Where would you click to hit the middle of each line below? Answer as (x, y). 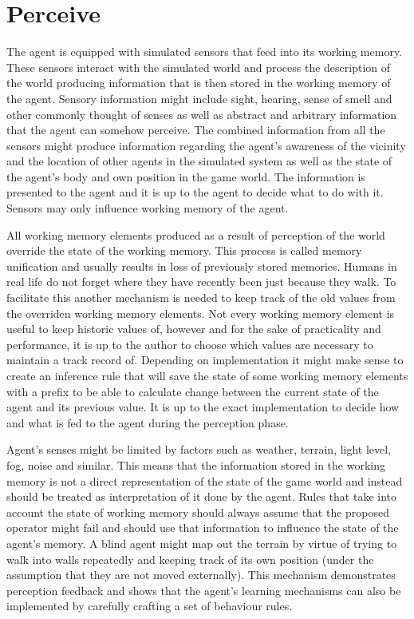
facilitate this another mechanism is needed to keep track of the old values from (201, 298)
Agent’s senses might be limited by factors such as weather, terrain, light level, (199, 449)
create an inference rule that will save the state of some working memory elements (207, 375)
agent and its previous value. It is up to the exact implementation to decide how (203, 407)
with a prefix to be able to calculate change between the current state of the (193, 391)
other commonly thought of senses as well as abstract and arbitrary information (202, 114)
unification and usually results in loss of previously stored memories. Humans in (202, 266)
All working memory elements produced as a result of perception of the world (196, 234)
